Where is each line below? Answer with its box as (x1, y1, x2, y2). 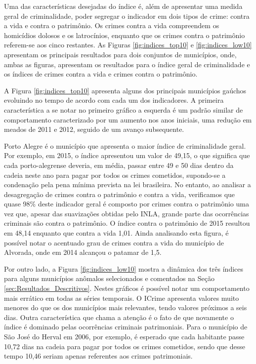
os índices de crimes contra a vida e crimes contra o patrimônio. (4, 69, 198, 79)
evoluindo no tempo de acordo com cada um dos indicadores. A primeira (4, 95, 224, 105)
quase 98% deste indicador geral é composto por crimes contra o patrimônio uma (4, 199, 249, 209)
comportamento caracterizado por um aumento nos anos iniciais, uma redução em (4, 114, 252, 124)
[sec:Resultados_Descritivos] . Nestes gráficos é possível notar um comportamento (4, 283, 250, 293)
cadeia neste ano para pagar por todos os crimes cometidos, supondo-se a (4, 169, 226, 180)
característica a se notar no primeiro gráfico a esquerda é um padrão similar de (4, 104, 243, 115)
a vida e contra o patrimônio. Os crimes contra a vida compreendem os (4, 20, 219, 31)
